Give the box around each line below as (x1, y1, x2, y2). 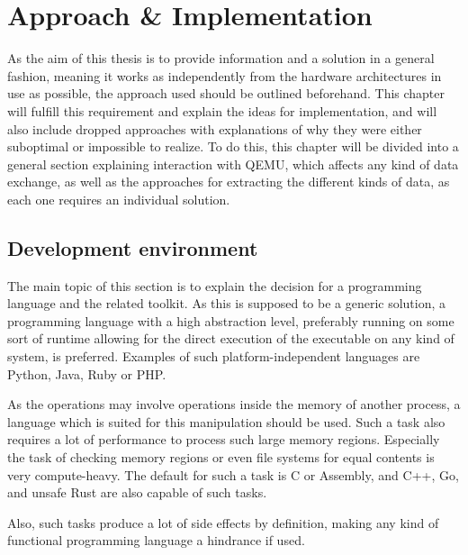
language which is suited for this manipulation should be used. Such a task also (7, 412, 445, 431)
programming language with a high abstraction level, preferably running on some (7, 311, 454, 330)
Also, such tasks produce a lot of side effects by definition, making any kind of (7, 513, 439, 532)
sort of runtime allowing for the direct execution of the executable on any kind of (7, 329, 454, 348)
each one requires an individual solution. (7, 189, 230, 208)
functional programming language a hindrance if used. (7, 531, 305, 550)
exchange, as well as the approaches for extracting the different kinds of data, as (7, 172, 450, 191)
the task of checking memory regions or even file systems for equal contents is (7, 448, 435, 467)
